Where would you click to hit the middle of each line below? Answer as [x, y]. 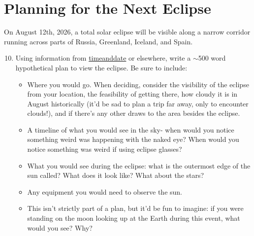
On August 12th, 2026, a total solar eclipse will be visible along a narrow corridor [127, 32]
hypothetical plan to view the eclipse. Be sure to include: [101, 67]
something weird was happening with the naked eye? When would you [133, 139]
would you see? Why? [60, 227]
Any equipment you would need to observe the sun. [105, 191]
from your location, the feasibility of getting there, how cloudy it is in [132, 94]
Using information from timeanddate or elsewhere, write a [103, 58]
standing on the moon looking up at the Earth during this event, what [134, 218]
